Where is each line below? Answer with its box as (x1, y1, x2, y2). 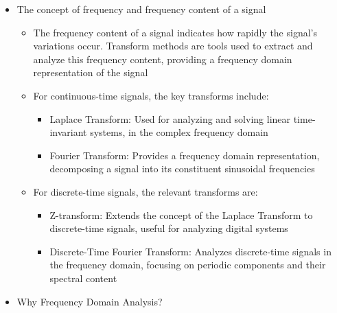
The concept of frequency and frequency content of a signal (16, 2, 266, 16)
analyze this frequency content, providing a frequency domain (33, 51, 292, 66)
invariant (49, 125, 87, 139)
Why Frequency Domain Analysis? (16, 294, 163, 308)
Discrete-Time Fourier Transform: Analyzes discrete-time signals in (49, 244, 332, 258)
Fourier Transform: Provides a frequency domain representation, (49, 148, 320, 162)
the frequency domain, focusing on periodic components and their (49, 257, 326, 272)
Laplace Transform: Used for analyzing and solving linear (49, 111, 291, 126)
